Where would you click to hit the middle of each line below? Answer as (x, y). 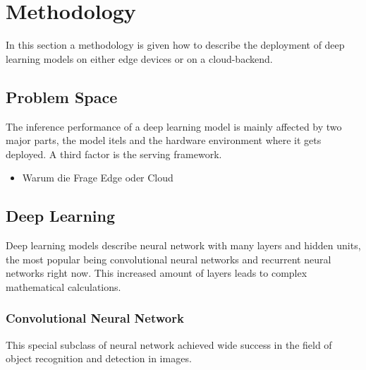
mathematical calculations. (63, 286)
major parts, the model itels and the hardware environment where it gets (164, 140)
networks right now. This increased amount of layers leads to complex (157, 273)
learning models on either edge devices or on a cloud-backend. (139, 58)
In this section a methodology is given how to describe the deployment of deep (175, 45)
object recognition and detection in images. (99, 358)
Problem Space (62, 96)
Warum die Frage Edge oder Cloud (98, 178)
